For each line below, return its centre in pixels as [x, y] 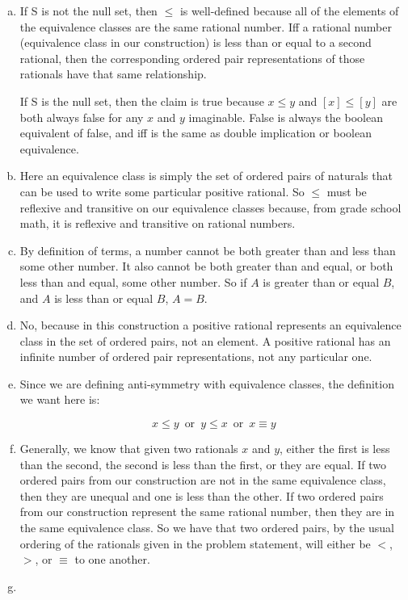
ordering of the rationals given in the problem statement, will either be [195, 543]
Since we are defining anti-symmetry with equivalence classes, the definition [207, 383]
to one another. [112, 559]
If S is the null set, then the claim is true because [142, 101]
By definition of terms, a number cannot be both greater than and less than [208, 250]
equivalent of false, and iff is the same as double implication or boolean [196, 133]
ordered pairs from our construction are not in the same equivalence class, [203, 480]
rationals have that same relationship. [113, 74]
